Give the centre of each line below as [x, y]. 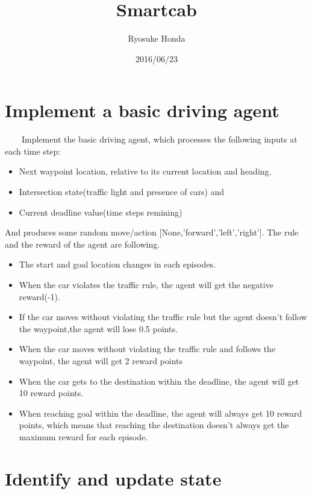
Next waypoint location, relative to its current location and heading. [145, 171]
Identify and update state [113, 478]
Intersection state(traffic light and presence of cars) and [122, 192]
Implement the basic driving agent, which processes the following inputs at [159, 139]
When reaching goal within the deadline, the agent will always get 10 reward [161, 413]
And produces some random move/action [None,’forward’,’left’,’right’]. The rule [152, 232]
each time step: [33, 151]
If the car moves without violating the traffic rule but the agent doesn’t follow [163, 317]
